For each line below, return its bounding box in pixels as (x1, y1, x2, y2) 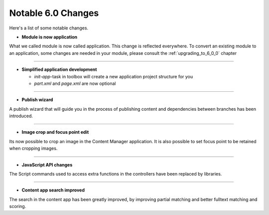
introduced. (9, 113, 33, 119)
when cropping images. (9, 145, 58, 152)
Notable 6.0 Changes (9, 7, 99, 18)
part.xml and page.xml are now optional (34, 80, 116, 86)
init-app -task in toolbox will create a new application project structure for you (34, 73, 193, 79)
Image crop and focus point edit (21, 129, 89, 135)
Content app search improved (21, 187, 85, 193)
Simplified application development (21, 66, 97, 72)
